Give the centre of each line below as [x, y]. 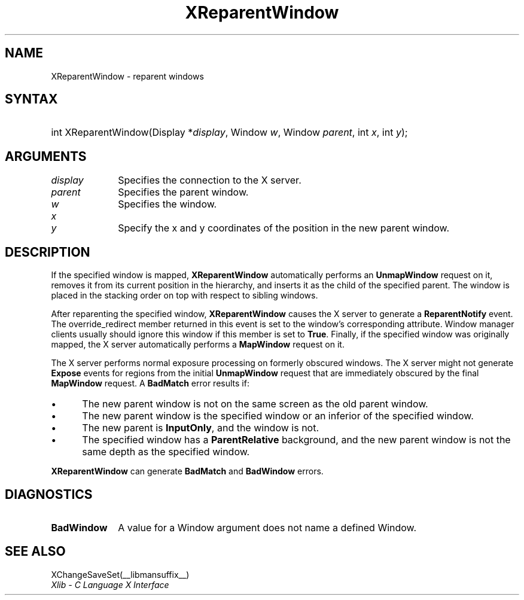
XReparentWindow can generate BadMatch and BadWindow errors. [187, 471]
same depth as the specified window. [166, 452]
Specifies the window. [167, 204]
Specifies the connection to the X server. [210, 180]
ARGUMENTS [46, 156]
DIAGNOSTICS [49, 494]
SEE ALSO [35, 552]
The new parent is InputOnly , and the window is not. [201, 428]
